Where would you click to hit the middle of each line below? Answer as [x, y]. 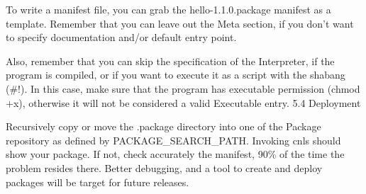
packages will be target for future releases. [98, 182]
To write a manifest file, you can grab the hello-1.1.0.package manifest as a [168, 9]
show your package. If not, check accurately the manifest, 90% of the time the [175, 154]
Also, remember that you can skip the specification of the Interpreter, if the [170, 61]
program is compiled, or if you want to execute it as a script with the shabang [176, 75]
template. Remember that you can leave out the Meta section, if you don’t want [180, 23]
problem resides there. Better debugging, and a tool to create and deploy [164, 167]
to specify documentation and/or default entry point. [121, 37]
